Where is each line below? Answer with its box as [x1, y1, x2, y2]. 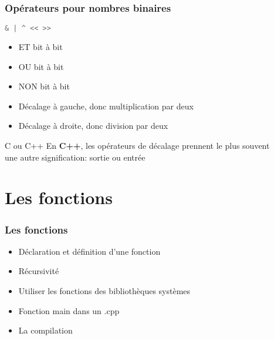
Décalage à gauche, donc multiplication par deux [18, 99, 194, 112]
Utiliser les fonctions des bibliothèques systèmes [18, 285, 191, 297]
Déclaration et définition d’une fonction [18, 245, 161, 257]
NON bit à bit [18, 80, 70, 92]
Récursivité [18, 265, 59, 277]
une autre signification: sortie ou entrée [5, 151, 146, 163]
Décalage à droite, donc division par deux [18, 119, 168, 132]
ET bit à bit [18, 41, 63, 53]
